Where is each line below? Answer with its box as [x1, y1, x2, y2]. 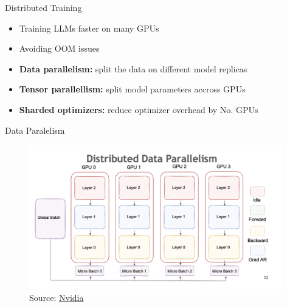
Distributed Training [5, 1, 82, 13]
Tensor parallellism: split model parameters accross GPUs [19, 83, 246, 95]
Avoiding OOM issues [19, 42, 100, 55]
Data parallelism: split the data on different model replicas [19, 62, 247, 75]
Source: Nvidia [29, 291, 84, 304]
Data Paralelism [5, 123, 65, 136]
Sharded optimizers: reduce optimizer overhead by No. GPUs [19, 103, 258, 116]
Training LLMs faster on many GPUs [19, 21, 159, 34]
